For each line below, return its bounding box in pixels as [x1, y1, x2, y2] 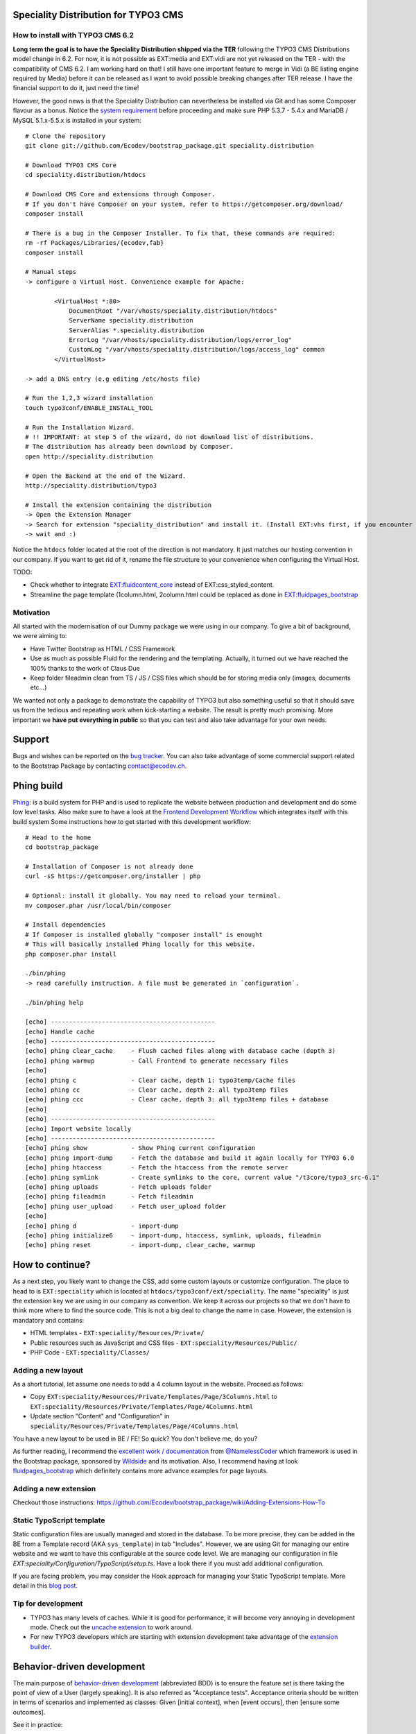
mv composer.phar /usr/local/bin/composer [25, 902, 172, 909]
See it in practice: [12, 1721, 63, 1729]
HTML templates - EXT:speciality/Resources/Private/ [30, 1329, 205, 1337]
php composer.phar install [25, 950, 117, 958]
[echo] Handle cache [25, 1027, 95, 1036]
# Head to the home [25, 833, 92, 841]
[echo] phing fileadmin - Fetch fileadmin [25, 1193, 193, 1201]
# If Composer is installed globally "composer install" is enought [25, 930, 263, 938]
